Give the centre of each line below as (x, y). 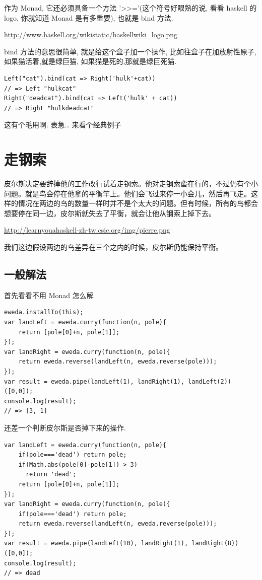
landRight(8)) (215, 543)
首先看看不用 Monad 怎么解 (49, 295)
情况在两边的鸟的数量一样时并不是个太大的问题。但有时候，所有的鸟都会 (138, 203)
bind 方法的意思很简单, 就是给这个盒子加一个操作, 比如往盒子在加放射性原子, (130, 51)
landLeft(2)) (210, 381)
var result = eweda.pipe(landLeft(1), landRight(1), (94, 381)
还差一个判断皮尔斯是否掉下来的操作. (65, 427)
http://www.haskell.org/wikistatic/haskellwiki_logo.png (91, 34)
